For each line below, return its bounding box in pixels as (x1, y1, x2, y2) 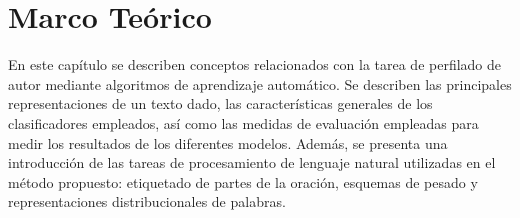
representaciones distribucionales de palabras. (8, 191, 286, 212)
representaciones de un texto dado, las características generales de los (8, 93, 433, 114)
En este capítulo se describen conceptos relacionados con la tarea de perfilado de (8, 54, 502, 75)
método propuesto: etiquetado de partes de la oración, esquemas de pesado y (8, 171, 478, 192)
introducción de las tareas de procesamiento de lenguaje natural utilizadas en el (8, 152, 496, 173)
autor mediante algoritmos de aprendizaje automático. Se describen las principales (8, 73, 512, 94)
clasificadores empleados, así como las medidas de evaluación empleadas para (8, 112, 479, 133)
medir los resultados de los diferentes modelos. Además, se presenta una (8, 132, 448, 153)
